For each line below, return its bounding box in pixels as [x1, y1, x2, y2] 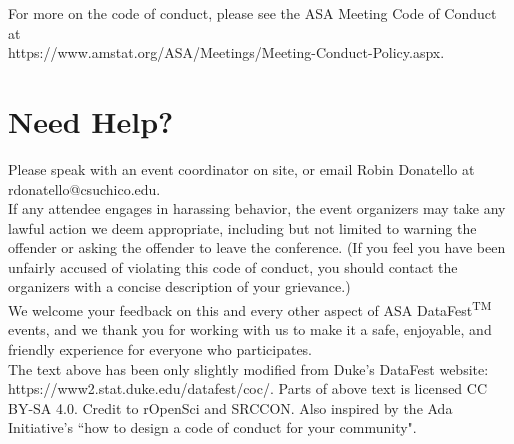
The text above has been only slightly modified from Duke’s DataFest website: [8, 358, 489, 379]
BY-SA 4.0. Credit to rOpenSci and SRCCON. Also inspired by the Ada [8, 397, 453, 418]
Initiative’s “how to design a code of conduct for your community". [8, 417, 417, 438]
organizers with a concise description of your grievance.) [8, 276, 351, 297]
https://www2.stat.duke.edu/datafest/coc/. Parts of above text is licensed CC [8, 378, 488, 399]
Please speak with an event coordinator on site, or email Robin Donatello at [8, 158, 475, 179]
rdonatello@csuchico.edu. [8, 178, 161, 199]
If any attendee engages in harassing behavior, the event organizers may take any [8, 198, 506, 219]
